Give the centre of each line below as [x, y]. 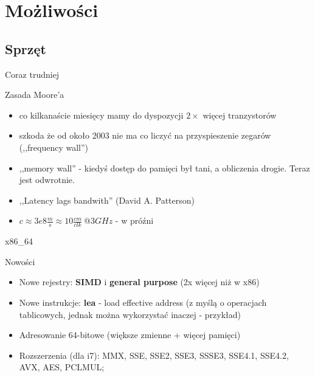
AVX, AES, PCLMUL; [62, 367]
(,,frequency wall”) [54, 147]
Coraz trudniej [32, 74]
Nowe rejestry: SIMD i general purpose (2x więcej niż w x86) [139, 282]
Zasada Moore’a [35, 95]
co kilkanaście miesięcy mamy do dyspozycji [101, 115]
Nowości [20, 261]
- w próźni [134, 220]
